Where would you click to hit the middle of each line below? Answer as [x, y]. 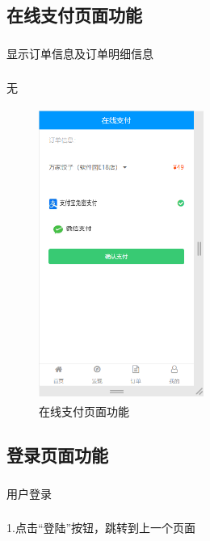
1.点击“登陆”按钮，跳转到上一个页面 [101, 528]
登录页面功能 [57, 455]
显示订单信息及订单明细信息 [80, 53]
